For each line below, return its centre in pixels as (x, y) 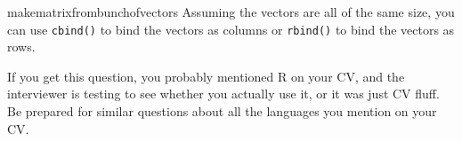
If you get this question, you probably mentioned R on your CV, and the (206, 76)
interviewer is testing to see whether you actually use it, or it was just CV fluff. (223, 94)
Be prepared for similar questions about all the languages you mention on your (222, 111)
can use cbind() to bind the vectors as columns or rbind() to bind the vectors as (231, 29)
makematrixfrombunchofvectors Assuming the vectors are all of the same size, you (231, 12)
